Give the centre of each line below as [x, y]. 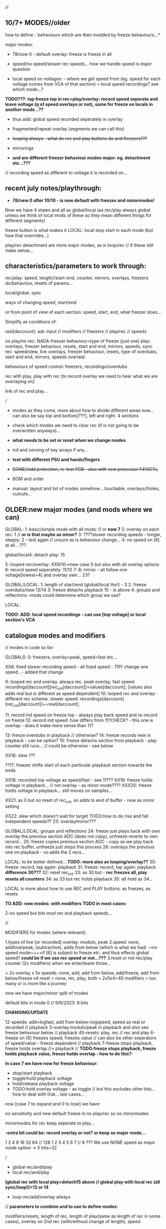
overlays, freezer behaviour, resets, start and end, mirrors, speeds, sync [79, 346]
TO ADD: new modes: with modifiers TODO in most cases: [66, 903]
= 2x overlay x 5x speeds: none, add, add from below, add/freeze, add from [82, 973]
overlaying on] [20, 382]
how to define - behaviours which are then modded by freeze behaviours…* [83, 35]
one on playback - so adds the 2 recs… [45, 852]
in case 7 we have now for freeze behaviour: [52, 1063]
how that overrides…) [27, 235]
